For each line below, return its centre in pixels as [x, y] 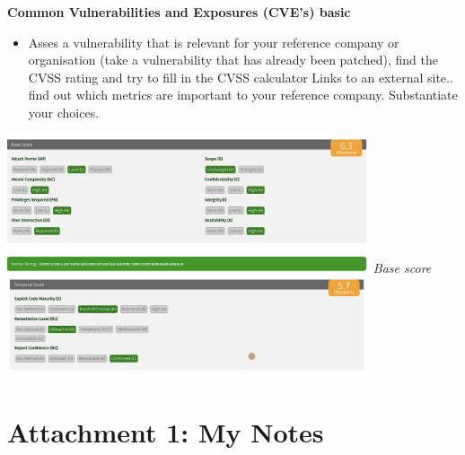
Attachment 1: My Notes [166, 431]
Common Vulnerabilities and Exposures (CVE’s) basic [179, 12]
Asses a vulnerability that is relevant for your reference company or [214, 42]
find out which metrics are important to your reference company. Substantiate [243, 95]
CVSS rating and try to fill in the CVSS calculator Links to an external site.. [241, 77]
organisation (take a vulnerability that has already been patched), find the [233, 60]
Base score [402, 267]
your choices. [64, 112]
